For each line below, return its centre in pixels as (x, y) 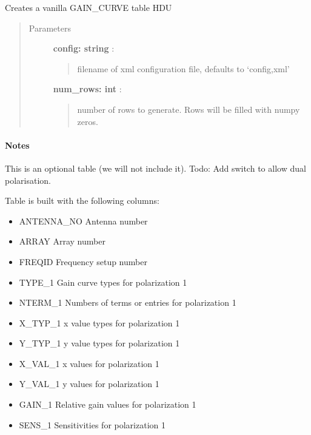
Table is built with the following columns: (82, 201)
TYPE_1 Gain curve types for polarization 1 (103, 282)
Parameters (50, 28)
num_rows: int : (87, 89)
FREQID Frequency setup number (83, 261)
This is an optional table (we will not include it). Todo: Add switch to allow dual (155, 168)
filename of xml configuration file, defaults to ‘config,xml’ (183, 68)
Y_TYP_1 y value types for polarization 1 (99, 343)
